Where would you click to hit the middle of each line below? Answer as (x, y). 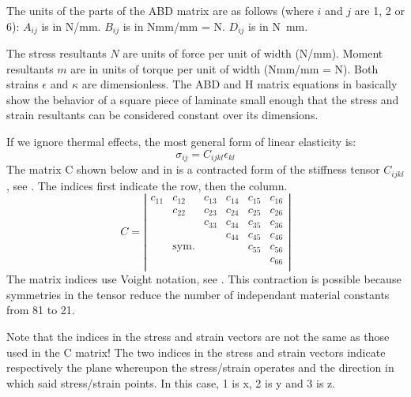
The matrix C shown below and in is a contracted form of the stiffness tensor (193, 169)
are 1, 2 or (379, 10)
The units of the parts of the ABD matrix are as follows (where (160, 10)
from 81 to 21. (41, 310)
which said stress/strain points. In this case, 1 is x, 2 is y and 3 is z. (171, 382)
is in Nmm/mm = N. (174, 26)
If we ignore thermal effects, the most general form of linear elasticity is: (181, 142)
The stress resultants (57, 53)
